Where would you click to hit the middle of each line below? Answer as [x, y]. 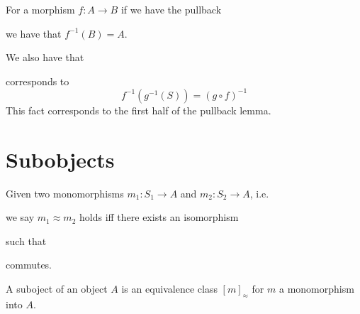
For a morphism [40, 9]
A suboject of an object [57, 288]
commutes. [29, 265]
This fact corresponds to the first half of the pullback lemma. [139, 110]
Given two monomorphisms [65, 193]
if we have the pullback [171, 9]
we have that [34, 33]
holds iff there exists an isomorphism [159, 217]
